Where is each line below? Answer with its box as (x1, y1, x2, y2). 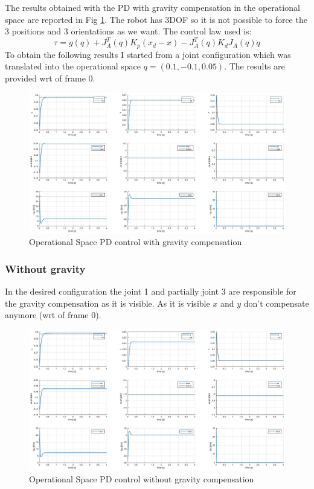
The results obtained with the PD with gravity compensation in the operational (5, 1, 300, 13)
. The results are (224, 60, 285, 72)
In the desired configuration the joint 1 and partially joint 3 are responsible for (5, 285, 296, 298)
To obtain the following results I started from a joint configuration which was (5, 48, 291, 60)
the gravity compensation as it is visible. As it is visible (5, 296, 210, 309)
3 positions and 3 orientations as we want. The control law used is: (5, 25, 252, 37)
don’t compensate (243, 296, 309, 309)
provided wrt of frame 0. (5, 71, 95, 84)
